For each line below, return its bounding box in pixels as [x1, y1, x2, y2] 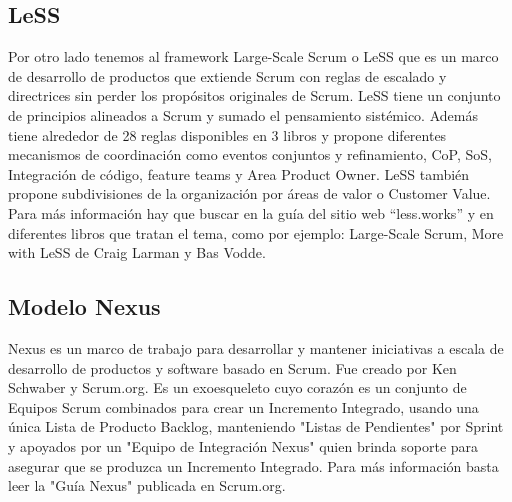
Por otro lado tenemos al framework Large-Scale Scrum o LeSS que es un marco [8, 46, 499, 67]
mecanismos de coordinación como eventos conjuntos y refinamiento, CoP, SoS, [8, 144, 492, 165]
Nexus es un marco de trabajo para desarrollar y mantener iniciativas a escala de [8, 337, 504, 358]
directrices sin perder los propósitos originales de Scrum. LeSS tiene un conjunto [8, 85, 501, 106]
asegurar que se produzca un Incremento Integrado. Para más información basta [8, 455, 499, 476]
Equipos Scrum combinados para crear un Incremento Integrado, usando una [8, 396, 479, 417]
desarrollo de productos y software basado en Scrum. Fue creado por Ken [8, 357, 457, 378]
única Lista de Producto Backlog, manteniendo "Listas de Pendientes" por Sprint [8, 416, 504, 437]
